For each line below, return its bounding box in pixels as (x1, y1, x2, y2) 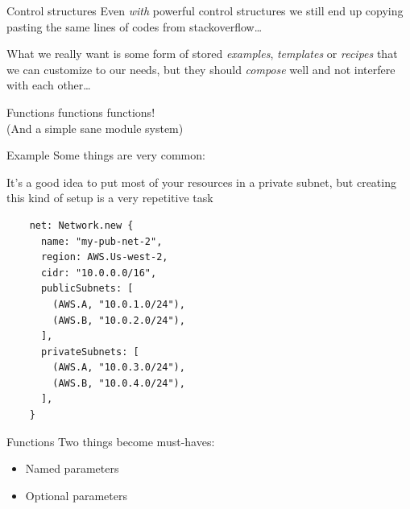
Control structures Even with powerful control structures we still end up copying (6, 2, 404, 19)
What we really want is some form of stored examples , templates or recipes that (6, 45, 398, 62)
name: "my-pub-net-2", (40, 235, 163, 247)
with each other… (6, 77, 91, 93)
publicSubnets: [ (40, 283, 134, 295)
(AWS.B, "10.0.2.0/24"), (52, 314, 185, 326)
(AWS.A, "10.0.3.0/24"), (52, 362, 185, 374)
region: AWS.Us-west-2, (40, 251, 168, 263)
